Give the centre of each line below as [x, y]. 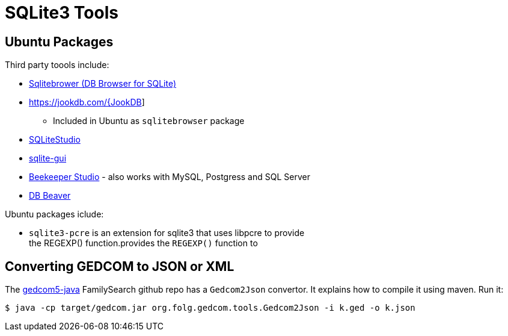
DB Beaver [50, 196]
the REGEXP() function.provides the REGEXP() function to [143, 243]
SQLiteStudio [55, 140]
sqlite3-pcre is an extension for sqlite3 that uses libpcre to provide [167, 233]
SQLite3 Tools [62, 13]
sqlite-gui [48, 158]
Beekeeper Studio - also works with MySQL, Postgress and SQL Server [170, 177]
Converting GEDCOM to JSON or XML [120, 266]
